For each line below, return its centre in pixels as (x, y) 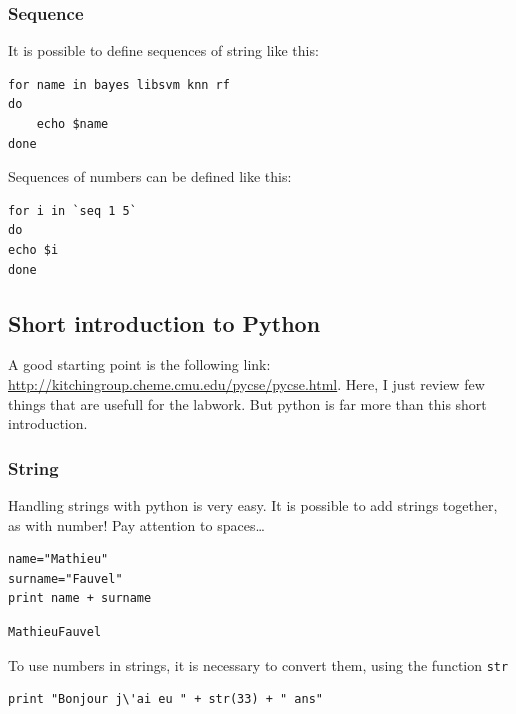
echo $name (72, 124)
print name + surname (80, 598)
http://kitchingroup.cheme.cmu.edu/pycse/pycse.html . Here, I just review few (246, 383)
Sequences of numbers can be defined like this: (150, 176)
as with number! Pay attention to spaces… (136, 524)
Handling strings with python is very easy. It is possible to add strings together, (253, 504)
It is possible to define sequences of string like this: (163, 50)
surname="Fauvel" (65, 578)
